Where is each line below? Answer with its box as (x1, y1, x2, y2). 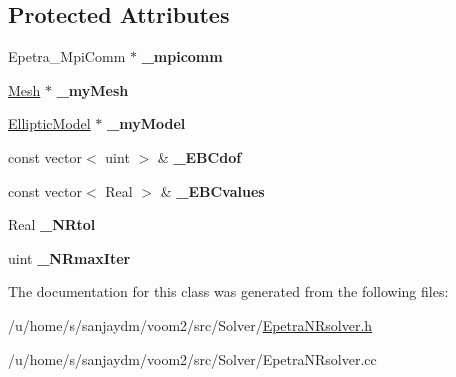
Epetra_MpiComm (8, 46, 126, 67)
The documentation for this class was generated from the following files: (8, 281, 449, 302)
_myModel (107, 113, 186, 134)
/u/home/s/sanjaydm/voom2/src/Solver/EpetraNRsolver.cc (8, 348, 377, 369)
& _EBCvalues (160, 180, 265, 201)
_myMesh (56, 79, 129, 100)
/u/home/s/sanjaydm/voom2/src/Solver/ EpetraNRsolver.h (8, 314, 373, 335)
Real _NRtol (8, 214, 96, 235)
